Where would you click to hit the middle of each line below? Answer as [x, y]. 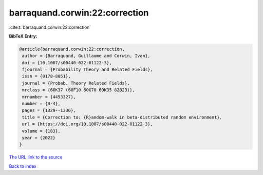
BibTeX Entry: [23, 36]
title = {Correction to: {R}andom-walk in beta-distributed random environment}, [122, 117]
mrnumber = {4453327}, [49, 97]
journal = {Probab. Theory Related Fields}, [76, 83]
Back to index [23, 166]
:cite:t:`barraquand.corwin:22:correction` [50, 27]
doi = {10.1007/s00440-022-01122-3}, [67, 63]
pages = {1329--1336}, [49, 110]
